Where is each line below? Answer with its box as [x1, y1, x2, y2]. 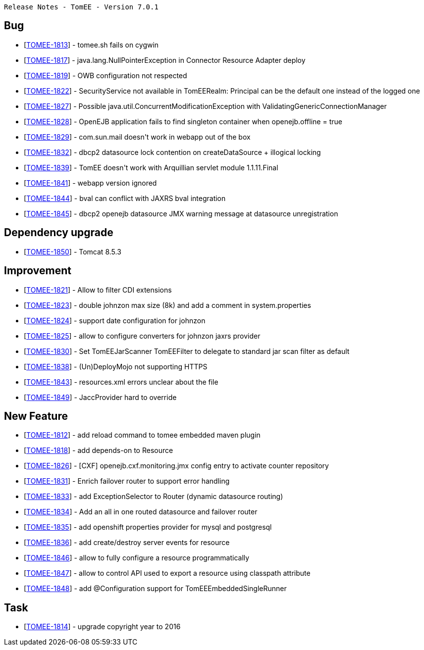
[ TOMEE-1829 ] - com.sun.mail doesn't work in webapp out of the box [24, 132, 251, 141]
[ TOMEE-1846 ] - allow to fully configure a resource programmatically [24, 553, 250, 562]
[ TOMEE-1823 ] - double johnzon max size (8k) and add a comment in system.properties [24, 300, 311, 309]
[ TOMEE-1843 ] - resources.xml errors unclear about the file [24, 377, 218, 386]
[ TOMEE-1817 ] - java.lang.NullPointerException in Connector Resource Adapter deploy [24, 55, 306, 64]
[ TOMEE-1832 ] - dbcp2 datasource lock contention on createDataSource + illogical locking [24, 148, 321, 156]
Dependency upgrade [4, 226, 113, 239]
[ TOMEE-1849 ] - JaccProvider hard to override [24, 393, 177, 401]
